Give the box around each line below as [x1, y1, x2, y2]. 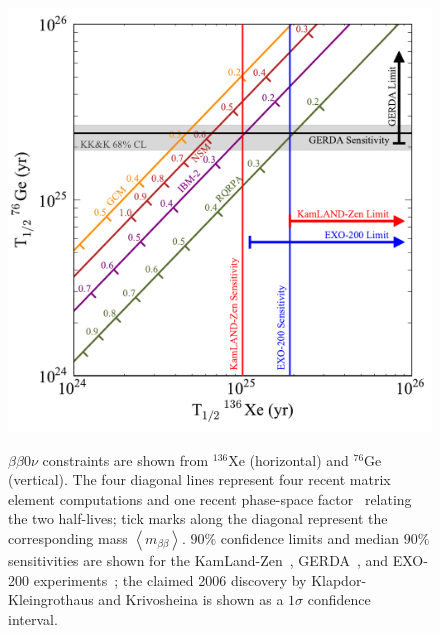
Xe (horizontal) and [228, 449, 349, 470]
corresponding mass [8, 527, 128, 548]
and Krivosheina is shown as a [98, 589, 284, 610]
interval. [8, 608, 58, 629]
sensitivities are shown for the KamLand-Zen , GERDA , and [8, 549, 389, 570]
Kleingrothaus [8, 589, 94, 610]
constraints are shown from [42, 449, 209, 470]
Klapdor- [311, 569, 367, 590]
